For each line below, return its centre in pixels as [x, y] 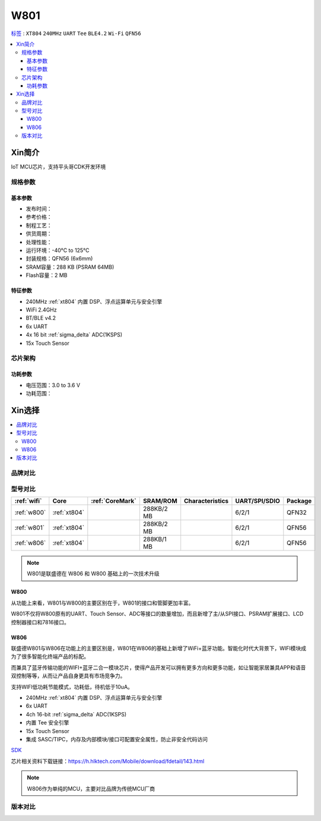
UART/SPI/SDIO [258, 501]
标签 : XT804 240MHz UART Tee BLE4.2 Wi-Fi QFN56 [76, 33]
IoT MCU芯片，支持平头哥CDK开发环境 [58, 167]
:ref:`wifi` [28, 501]
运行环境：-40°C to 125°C [58, 250]
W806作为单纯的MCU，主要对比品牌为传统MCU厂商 [91, 788]
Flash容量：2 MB [47, 275]
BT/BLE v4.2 [41, 318]
